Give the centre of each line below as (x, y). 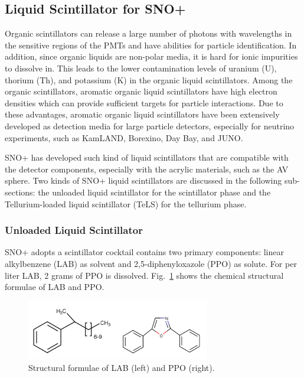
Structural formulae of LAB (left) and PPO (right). (122, 367)
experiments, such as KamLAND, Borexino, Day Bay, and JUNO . (124, 137)
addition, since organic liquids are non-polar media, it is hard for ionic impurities (151, 56)
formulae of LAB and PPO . (55, 287)
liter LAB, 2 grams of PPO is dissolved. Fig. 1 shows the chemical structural (144, 275)
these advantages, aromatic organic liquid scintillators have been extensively (142, 114)
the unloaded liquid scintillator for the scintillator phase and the (154, 192)
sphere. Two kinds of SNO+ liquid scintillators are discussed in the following (143, 180)
